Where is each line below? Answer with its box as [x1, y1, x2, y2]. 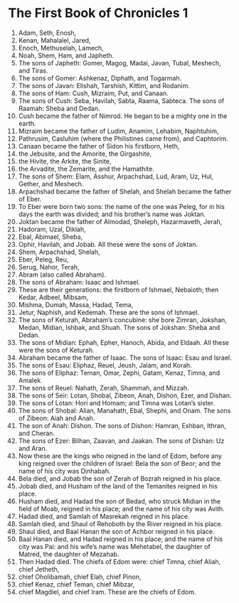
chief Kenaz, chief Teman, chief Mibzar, [18, 580, 135, 588]
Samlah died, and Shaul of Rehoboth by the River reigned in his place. [18, 519, 223, 528]
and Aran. [18, 444, 48, 452]
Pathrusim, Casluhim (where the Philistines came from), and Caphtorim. [18, 134, 228, 143]
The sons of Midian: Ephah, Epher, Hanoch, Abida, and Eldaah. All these [18, 338, 230, 346]
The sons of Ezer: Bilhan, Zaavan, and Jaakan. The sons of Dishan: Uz [18, 436, 225, 445]
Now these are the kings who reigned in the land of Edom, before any [18, 452, 223, 460]
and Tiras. [18, 66, 48, 75]
